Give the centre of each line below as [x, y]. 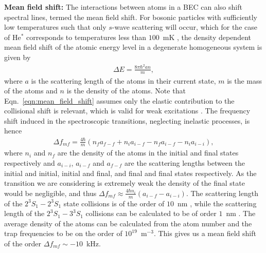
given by [17, 57]
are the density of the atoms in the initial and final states [148, 153]
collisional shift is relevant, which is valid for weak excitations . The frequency [127, 111]
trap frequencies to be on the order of [63, 233]
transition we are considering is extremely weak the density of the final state [125, 183]
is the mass [245, 80]
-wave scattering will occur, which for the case [184, 27]
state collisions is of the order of [114, 203]
